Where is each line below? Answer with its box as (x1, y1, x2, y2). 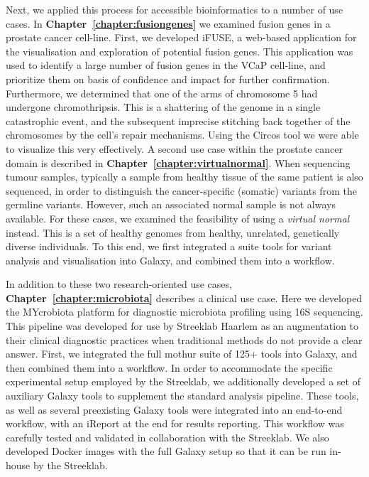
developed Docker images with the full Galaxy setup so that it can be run (6, 444, 326, 459)
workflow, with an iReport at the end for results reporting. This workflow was (6, 416, 344, 431)
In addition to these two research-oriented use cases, (6, 277, 232, 291)
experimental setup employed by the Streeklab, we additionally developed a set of (6, 374, 360, 389)
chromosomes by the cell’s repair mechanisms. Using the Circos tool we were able (6, 127, 359, 142)
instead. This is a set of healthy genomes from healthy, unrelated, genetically (6, 225, 340, 240)
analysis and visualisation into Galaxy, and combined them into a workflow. (6, 252, 335, 267)
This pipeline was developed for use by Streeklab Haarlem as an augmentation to (6, 318, 359, 333)
